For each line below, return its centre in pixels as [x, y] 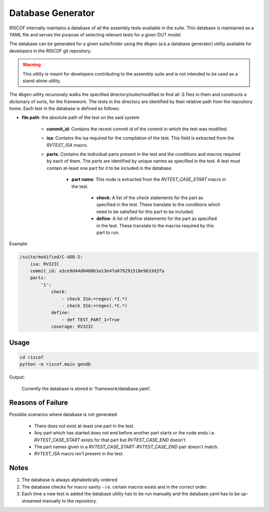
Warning [32, 65]
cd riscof [32, 357]
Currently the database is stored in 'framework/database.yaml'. [86, 389]
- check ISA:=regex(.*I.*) [95, 299]
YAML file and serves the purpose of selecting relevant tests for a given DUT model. [95, 34]
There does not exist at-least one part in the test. [84, 426]
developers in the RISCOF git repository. [50, 51]
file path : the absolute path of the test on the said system [80, 117]
